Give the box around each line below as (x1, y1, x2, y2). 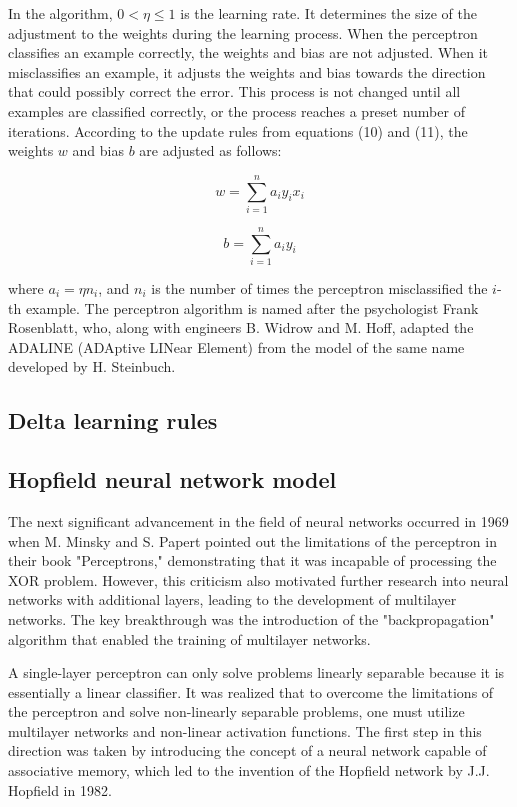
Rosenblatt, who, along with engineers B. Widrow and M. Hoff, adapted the (8, 317, 474, 338)
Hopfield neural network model (8, 464, 337, 495)
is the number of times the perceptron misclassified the (151, 278, 488, 298)
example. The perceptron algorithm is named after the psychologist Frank (25, 297, 479, 318)
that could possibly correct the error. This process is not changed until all (8, 81, 461, 102)
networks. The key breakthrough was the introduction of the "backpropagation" (8, 608, 495, 629)
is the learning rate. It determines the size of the (180, 3, 477, 23)
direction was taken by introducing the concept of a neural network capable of (8, 740, 487, 761)
